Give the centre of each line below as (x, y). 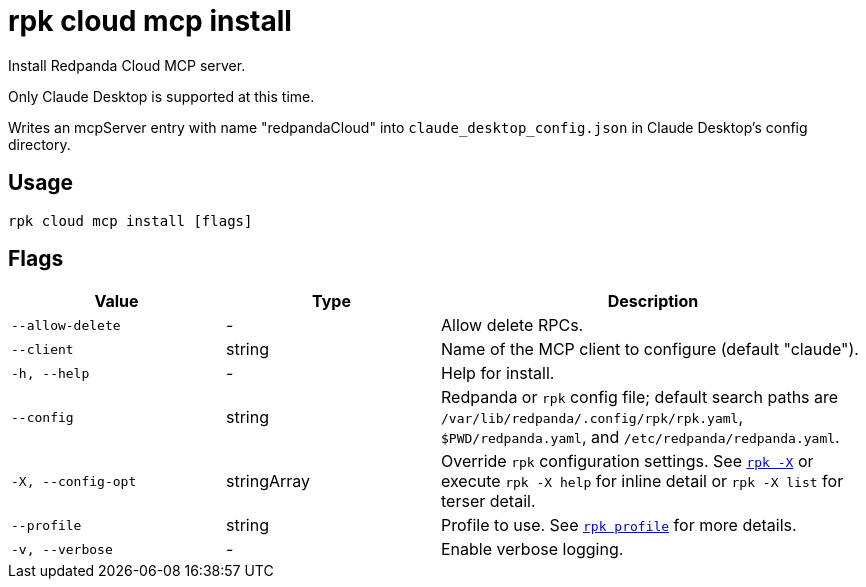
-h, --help (50, 373)
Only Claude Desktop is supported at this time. (161, 96)
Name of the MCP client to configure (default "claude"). (650, 349)
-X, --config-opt (74, 481)
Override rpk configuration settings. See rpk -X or (627, 461)
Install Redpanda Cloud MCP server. (127, 65)
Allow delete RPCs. (512, 325)
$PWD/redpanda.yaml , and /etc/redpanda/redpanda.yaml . (640, 437)
